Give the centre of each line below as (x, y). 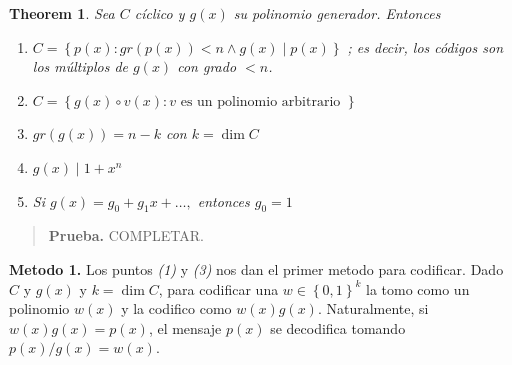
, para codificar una (218, 288)
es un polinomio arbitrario (260, 101)
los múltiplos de (80, 66)
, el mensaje (185, 327)
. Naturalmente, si (373, 308)
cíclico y (159, 13)
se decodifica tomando (338, 327)
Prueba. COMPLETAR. (126, 235)
